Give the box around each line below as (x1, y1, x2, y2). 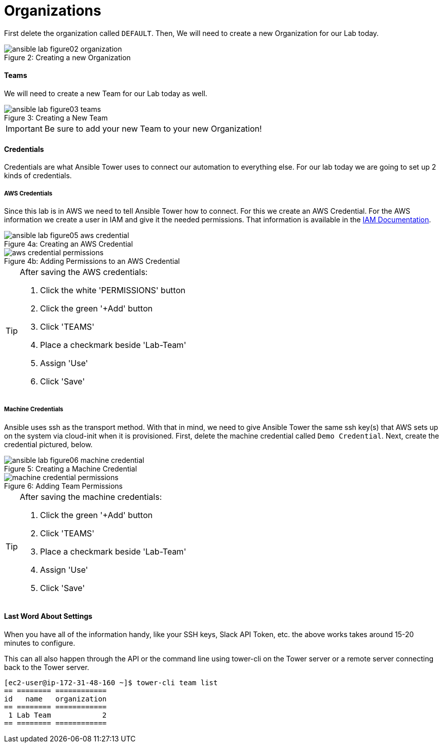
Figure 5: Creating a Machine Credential (4, 464, 137, 473)
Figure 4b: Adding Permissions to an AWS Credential (4, 256, 180, 265)
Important (6, 123, 43, 134)
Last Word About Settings (4, 612, 93, 621)
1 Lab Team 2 (8, 711, 107, 719)
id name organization (4, 694, 107, 703)
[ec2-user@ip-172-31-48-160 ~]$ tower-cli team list (4, 678, 218, 687)
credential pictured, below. (4, 440, 93, 449)
